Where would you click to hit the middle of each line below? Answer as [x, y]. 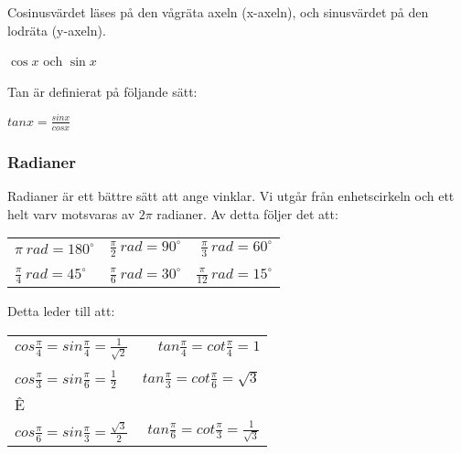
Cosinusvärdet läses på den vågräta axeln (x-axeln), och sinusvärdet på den [218, 12]
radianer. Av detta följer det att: [247, 213]
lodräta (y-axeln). [57, 30]
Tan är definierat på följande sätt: [102, 91]
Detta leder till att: [61, 311]
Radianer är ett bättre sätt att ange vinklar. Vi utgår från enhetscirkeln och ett [231, 195]
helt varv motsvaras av [71, 213]
